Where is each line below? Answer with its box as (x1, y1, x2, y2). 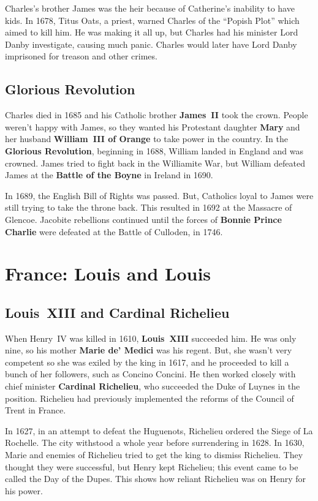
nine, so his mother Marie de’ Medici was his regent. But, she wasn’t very (5, 344, 292, 356)
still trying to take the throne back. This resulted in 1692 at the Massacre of (5, 201, 292, 214)
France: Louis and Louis (5, 261, 211, 286)
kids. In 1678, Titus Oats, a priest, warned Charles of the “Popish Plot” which (5, 13, 300, 26)
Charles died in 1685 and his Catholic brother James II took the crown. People (5, 108, 308, 121)
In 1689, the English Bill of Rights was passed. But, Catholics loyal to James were (5, 189, 314, 202)
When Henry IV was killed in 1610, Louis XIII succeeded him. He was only (5, 331, 297, 344)
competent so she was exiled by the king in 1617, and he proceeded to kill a (5, 355, 289, 368)
